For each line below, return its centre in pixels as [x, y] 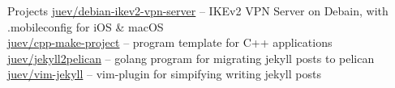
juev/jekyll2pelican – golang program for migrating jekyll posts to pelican [191, 58]
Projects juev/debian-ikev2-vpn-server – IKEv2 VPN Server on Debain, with [198, 10]
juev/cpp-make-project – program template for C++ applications [170, 42]
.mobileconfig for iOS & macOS [86, 26]
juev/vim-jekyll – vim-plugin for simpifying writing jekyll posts [164, 74]
